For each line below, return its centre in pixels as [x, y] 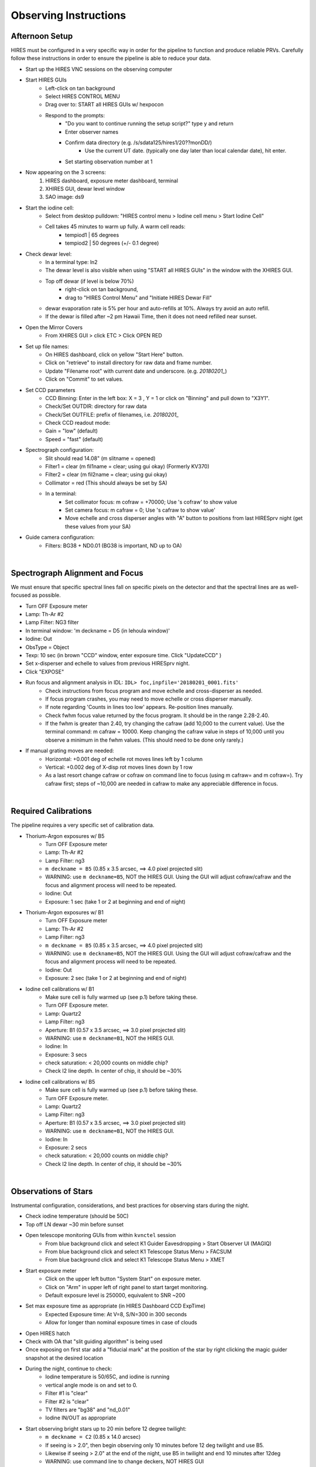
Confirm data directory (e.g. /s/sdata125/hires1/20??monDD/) [139, 142]
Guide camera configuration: [60, 538]
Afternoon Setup [42, 36]
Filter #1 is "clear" [66, 1393]
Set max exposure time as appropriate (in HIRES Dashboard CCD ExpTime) [116, 1306]
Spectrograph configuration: [60, 450]
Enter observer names [92, 131]
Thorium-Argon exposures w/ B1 [64, 912]
